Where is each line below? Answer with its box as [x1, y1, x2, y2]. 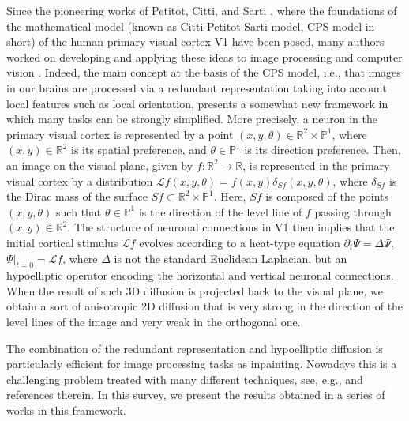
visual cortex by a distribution [6, 172, 153, 189]
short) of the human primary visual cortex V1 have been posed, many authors [6, 33, 385, 50]
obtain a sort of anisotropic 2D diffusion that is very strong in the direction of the [6, 298, 403, 314]
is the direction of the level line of [138, 203, 302, 220]
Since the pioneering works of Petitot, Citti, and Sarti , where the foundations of [6, 2, 397, 18]
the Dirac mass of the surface [6, 188, 148, 205]
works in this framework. [6, 402, 126, 419]
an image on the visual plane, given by [6, 156, 193, 173]
